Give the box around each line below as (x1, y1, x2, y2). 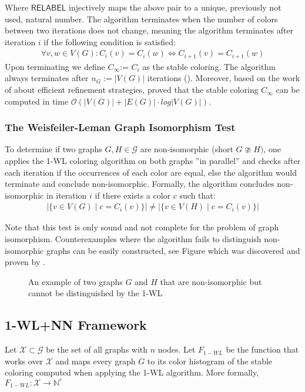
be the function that (226, 343, 299, 356)
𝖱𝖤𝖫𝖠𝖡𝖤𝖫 (31, 4, 66, 12)
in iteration (46, 189, 87, 201)
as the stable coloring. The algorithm (142, 60, 276, 72)
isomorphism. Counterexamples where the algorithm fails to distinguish (5, 233, 262, 245)
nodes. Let (157, 343, 196, 356)
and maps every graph (55, 354, 136, 367)
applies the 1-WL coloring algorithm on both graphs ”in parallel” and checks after (5, 155, 301, 167)
